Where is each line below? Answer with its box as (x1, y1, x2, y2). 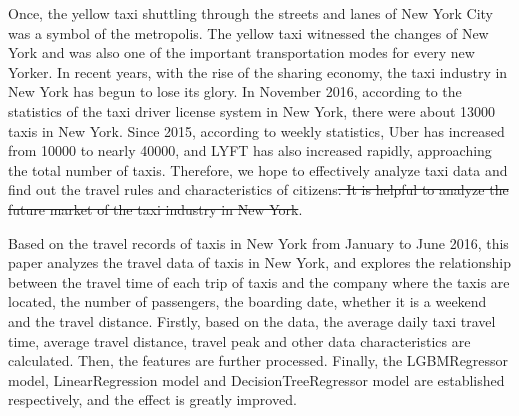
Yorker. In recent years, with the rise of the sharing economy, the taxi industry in (8, 61, 508, 82)
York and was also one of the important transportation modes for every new (8, 42, 475, 63)
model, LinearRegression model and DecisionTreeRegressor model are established (8, 369, 505, 390)
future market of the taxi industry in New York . (8, 198, 303, 219)
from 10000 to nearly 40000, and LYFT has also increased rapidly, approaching (8, 140, 492, 161)
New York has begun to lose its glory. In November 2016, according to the (8, 81, 462, 102)
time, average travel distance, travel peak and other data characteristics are (8, 330, 471, 351)
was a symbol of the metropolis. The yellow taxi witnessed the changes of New (8, 22, 489, 43)
